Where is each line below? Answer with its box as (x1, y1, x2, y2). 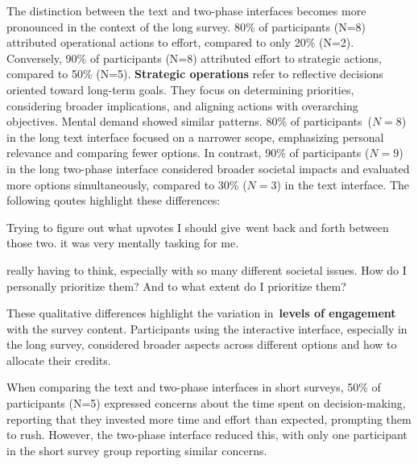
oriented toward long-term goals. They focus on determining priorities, (6, 81, 354, 97)
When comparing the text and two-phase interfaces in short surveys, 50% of (6, 379, 381, 396)
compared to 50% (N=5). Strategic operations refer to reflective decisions (6, 65, 383, 82)
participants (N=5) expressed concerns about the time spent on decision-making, (6, 395, 406, 412)
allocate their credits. (6, 351, 111, 368)
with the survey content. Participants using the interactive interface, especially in (6, 320, 408, 337)
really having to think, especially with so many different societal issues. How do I (6, 261, 407, 278)
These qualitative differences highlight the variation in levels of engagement (6, 304, 396, 321)
